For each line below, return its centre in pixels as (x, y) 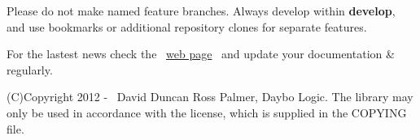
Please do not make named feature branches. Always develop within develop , (201, 11)
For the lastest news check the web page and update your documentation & (201, 54)
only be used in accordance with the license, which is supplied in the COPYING (207, 112)
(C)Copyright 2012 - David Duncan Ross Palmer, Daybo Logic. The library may (210, 97)
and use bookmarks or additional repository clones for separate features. (187, 26)
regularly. (30, 69)
